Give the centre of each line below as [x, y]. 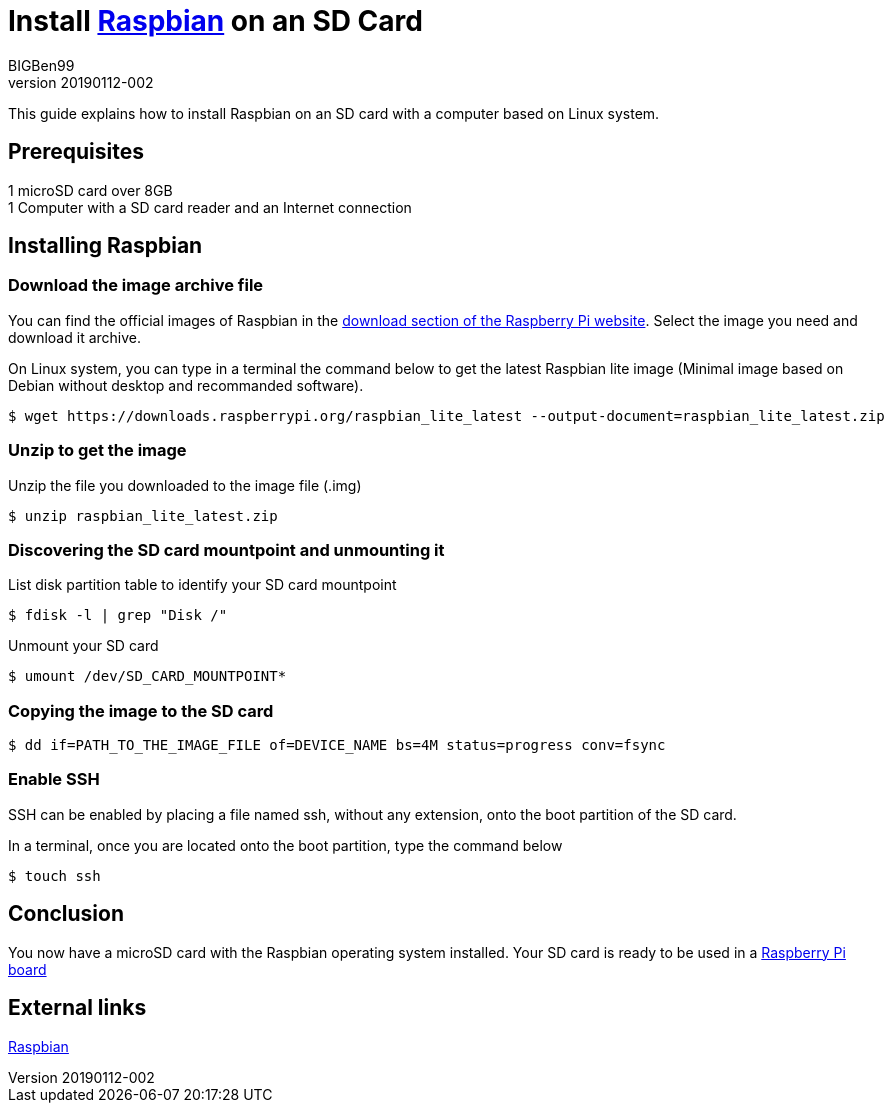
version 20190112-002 [81, 82]
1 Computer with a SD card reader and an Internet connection [210, 207]
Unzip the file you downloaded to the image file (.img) [185, 485]
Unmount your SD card [83, 646]
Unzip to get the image [97, 450]
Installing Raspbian [105, 246]
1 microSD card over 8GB [90, 190]
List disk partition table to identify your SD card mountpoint [202, 585]
